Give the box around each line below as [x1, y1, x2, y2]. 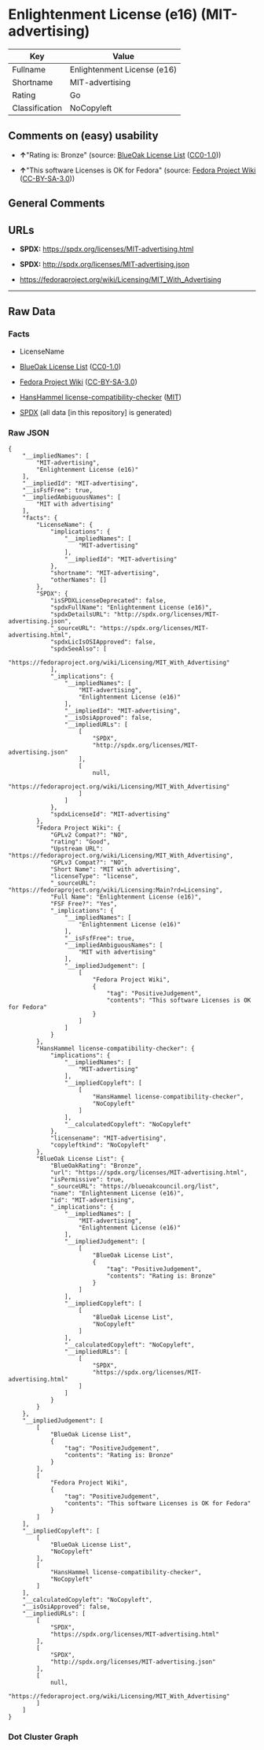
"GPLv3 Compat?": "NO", [49, 858, 128, 866]
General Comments [8, 197, 105, 210]
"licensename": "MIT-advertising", [49, 1134, 167, 1142]
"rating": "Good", [49, 837, 111, 846]
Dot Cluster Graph [8, 1731, 79, 1742]
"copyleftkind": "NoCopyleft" [49, 1140, 149, 1149]
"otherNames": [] [49, 576, 108, 584]
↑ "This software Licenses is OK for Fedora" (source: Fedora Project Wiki [19, 165, 256, 175]
